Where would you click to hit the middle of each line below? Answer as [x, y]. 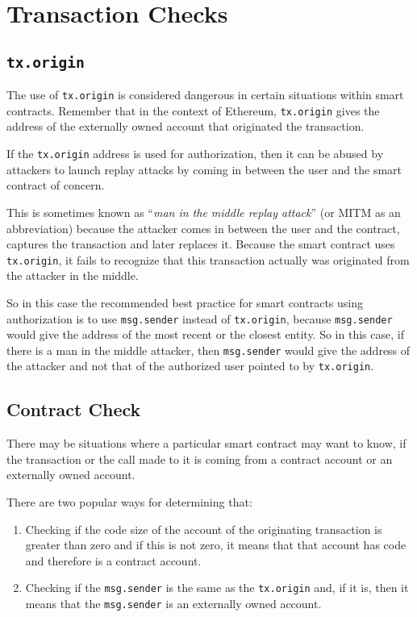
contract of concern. [56, 185]
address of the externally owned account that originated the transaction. [186, 126]
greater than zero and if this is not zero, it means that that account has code [216, 545]
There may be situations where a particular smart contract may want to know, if [206, 443]
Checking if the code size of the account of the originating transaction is [204, 529]
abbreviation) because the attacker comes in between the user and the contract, [203, 228]
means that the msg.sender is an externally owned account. [173, 604]
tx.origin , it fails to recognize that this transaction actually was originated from [208, 259]
